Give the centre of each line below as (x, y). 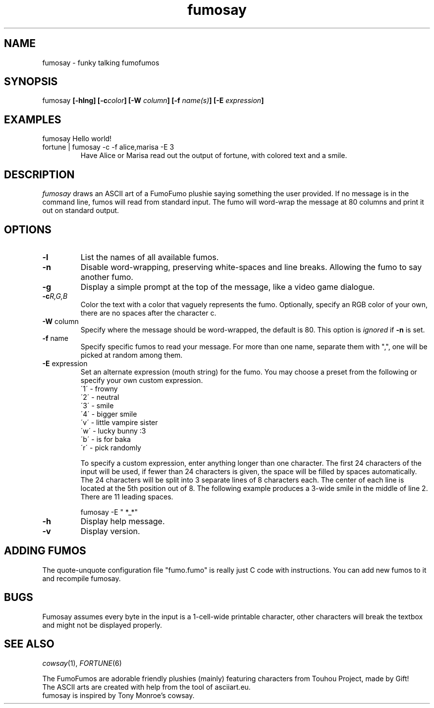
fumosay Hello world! (77, 139)
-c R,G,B (55, 296)
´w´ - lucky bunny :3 (113, 431)
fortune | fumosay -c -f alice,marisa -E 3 (108, 147)
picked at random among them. (132, 355)
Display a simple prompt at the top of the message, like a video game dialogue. (228, 287)
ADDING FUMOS (45, 551)
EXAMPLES (33, 119)
